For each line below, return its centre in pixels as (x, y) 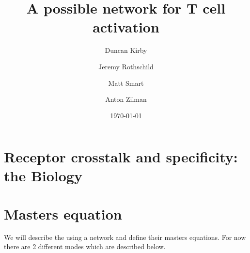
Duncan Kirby (126, 50)
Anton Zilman (126, 99)
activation (126, 27)
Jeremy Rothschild (126, 66)
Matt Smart (126, 83)
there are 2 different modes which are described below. (85, 246)
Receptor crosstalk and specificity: (121, 157)
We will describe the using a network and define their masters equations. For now (125, 237)
